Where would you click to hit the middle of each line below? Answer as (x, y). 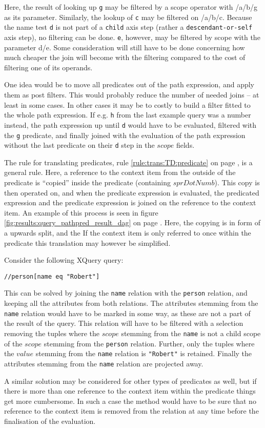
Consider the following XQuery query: (64, 260)
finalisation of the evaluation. (50, 421)
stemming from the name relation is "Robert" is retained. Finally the (144, 353)
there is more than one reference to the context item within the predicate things (130, 391)
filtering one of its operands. (48, 67)
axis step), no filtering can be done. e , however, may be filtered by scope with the (132, 37)
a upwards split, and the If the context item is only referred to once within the (128, 232)
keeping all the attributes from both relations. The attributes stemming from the (131, 303)
